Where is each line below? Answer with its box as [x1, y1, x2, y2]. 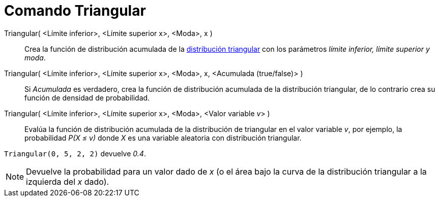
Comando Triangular [4, 2, 146, 19]
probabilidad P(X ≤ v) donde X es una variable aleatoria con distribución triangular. [24, 133, 302, 142]
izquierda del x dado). [26, 176, 109, 187]
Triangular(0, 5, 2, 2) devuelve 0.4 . [4, 149, 146, 158]
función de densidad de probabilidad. [24, 93, 150, 102]
